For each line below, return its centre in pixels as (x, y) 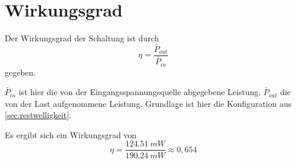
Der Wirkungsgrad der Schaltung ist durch (82, 38)
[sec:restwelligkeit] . (38, 115)
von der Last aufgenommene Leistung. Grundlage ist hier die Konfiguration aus (148, 103)
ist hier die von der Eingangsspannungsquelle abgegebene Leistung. (140, 92)
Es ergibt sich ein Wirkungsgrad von (71, 134)
